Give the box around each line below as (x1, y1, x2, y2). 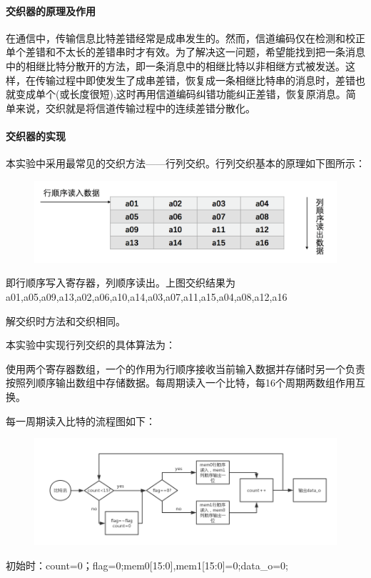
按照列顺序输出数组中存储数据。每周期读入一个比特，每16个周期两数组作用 (6, 375, 355, 390)
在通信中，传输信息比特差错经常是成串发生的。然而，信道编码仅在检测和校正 (6, 30, 365, 45)
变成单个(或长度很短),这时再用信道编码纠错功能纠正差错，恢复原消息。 (15, 86, 346, 101)
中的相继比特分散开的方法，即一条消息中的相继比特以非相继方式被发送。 (6, 58, 345, 73)
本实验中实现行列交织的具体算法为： (6, 337, 176, 352)
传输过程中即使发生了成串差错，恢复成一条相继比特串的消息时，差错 (35, 72, 355, 87)
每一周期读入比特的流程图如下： (6, 413, 156, 428)
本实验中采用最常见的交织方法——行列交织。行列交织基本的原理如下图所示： (6, 156, 365, 171)
